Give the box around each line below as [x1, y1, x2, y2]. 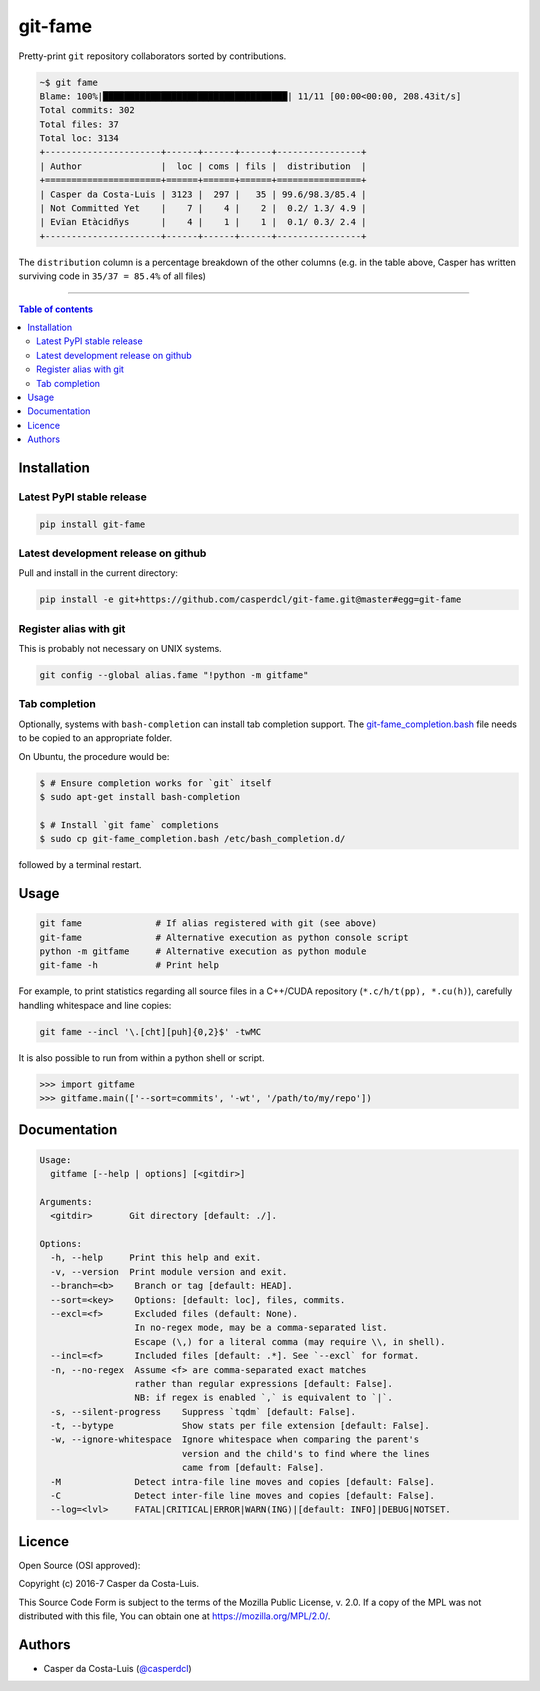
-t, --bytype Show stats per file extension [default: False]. [50, 1420, 430, 1432]
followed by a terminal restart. [18, 859, 142, 871]
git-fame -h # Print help [39, 960, 220, 971]
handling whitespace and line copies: [18, 999, 172, 1011]
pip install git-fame [39, 518, 146, 530]
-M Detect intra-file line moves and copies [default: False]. [50, 1476, 435, 1487]
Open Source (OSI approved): [18, 1559, 141, 1571]
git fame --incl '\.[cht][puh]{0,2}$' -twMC [39, 1026, 262, 1037]
